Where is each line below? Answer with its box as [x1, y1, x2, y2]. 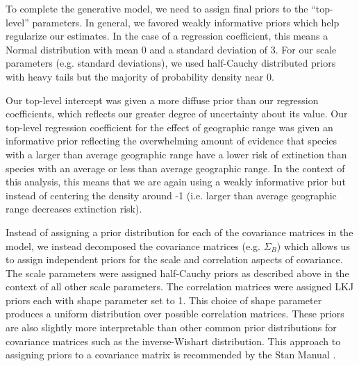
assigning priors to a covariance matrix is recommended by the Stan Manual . [6, 347, 336, 362]
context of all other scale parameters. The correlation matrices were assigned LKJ [6, 279, 354, 294]
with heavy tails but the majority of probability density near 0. [6, 69, 274, 83]
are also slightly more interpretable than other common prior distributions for [6, 320, 337, 335]
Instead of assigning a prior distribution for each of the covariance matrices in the [6, 224, 353, 239]
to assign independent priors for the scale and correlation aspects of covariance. [6, 252, 343, 267]
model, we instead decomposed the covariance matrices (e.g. [6, 238, 260, 253]
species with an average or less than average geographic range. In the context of [6, 160, 345, 175]
